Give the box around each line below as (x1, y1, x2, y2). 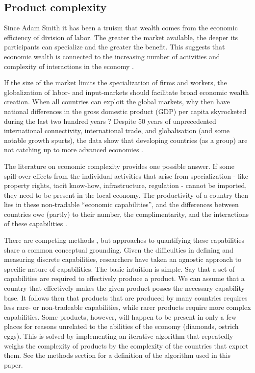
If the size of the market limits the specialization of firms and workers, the (4, 77, 227, 88)
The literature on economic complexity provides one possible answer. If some (4, 161, 234, 171)
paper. (4, 359, 23, 370)
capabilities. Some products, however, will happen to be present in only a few (4, 311, 237, 322)
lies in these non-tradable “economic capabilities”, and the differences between (4, 199, 239, 210)
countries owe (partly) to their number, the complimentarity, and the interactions (4, 209, 249, 219)
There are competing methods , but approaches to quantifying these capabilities (4, 235, 245, 245)
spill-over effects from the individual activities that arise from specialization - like (4, 170, 248, 181)
